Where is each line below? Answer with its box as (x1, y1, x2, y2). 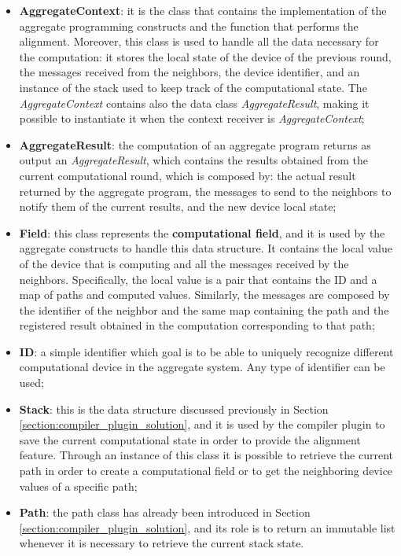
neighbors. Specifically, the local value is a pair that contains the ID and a (19, 271, 377, 287)
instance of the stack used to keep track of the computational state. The (19, 79, 367, 95)
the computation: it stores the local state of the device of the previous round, (19, 48, 392, 64)
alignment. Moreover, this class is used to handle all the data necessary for (19, 33, 379, 50)
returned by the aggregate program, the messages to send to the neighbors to (19, 182, 392, 199)
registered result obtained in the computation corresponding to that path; (19, 317, 375, 333)
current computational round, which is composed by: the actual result (19, 167, 356, 183)
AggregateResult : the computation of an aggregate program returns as (19, 136, 371, 153)
